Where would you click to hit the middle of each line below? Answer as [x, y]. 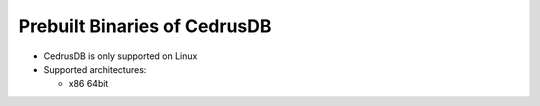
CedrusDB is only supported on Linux [120, 56]
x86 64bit [88, 84]
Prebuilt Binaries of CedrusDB [145, 26]
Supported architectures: [95, 69]
